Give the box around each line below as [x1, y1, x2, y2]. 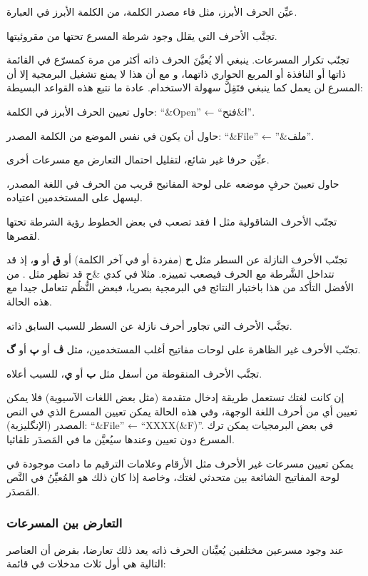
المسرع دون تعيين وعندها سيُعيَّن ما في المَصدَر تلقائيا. [6, 432, 235, 447]
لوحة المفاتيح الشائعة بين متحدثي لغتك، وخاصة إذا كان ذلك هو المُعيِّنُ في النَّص [6, 470, 340, 485]
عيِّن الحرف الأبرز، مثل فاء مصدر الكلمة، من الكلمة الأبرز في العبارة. [6, 4, 297, 19]
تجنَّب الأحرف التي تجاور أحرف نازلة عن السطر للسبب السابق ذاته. [6, 318, 292, 333]
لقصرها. [6, 228, 40, 243]
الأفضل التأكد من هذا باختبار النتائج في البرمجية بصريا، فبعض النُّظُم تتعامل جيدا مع [6, 280, 354, 295]
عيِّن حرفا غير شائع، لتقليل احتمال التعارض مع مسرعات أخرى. [6, 152, 270, 167]
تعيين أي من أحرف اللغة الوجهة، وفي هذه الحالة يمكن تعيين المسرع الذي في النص [6, 403, 358, 418]
